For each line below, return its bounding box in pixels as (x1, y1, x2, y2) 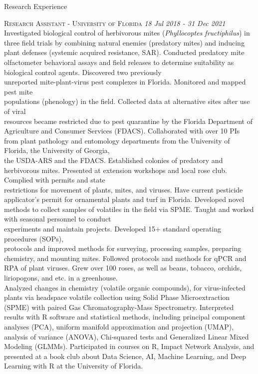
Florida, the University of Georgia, (4, 145, 110, 155)
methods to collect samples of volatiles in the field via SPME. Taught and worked (4, 203, 254, 214)
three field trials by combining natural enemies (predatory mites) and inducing (4, 37, 245, 47)
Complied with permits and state (4, 174, 105, 185)
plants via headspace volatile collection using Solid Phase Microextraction (4, 292, 230, 302)
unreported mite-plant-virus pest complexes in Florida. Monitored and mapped (4, 76, 246, 87)
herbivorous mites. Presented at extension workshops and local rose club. (4, 164, 227, 175)
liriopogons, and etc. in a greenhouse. (4, 272, 118, 283)
